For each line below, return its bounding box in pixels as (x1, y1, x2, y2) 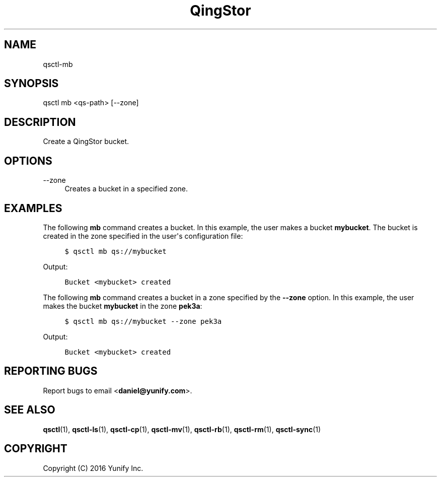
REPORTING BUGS (4, 365, 98, 378)
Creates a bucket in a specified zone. (64, 184, 188, 193)
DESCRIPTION (4, 115, 76, 128)
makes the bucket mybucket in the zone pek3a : (43, 301, 202, 310)
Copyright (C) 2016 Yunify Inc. (43, 463, 143, 472)
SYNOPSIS (4, 77, 59, 90)
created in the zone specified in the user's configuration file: (43, 231, 243, 240)
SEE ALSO (4, 403, 55, 417)
